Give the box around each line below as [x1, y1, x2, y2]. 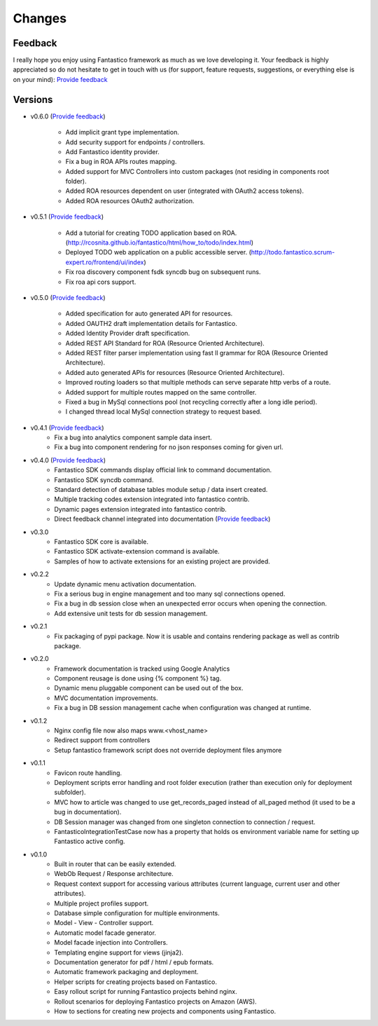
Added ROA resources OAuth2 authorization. [65, 196, 195, 205]
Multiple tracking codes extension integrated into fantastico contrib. [54, 495, 250, 504]
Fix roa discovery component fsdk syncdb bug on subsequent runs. [65, 268, 261, 276]
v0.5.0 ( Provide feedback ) [30, 294, 106, 301]
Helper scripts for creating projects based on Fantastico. [54, 978, 217, 986]
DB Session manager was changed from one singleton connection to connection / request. [54, 817, 316, 826]
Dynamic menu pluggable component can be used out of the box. [54, 684, 244, 692]
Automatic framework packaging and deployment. [54, 968, 199, 976]
